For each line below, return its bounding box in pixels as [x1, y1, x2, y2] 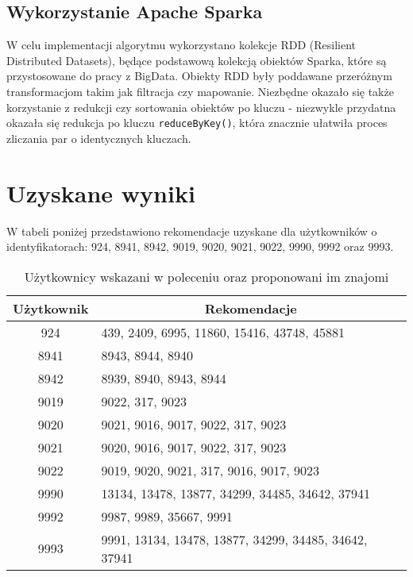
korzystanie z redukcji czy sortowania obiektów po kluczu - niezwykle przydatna [6, 98, 396, 115]
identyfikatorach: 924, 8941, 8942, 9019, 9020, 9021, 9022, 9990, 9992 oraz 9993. [6, 238, 394, 255]
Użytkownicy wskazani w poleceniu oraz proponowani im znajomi [24, 267, 389, 286]
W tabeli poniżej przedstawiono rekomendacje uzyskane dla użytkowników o [6, 222, 377, 239]
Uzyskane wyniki [6, 176, 195, 209]
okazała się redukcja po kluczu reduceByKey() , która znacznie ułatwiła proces [6, 114, 388, 131]
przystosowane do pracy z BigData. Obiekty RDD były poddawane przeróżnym [6, 67, 392, 84]
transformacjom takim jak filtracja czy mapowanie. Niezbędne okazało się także [6, 83, 394, 99]
